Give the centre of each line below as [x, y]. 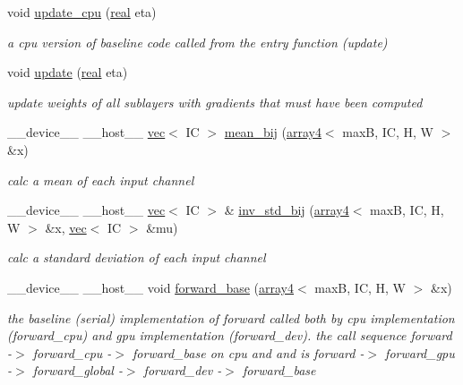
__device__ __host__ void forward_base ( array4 [150, 287]
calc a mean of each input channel [101, 180]
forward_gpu [420, 352]
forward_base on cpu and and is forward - [249, 352]
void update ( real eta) [68, 72]
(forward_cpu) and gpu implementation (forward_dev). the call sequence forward [230, 335]
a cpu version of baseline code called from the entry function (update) [197, 42]
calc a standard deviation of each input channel [137, 257]
